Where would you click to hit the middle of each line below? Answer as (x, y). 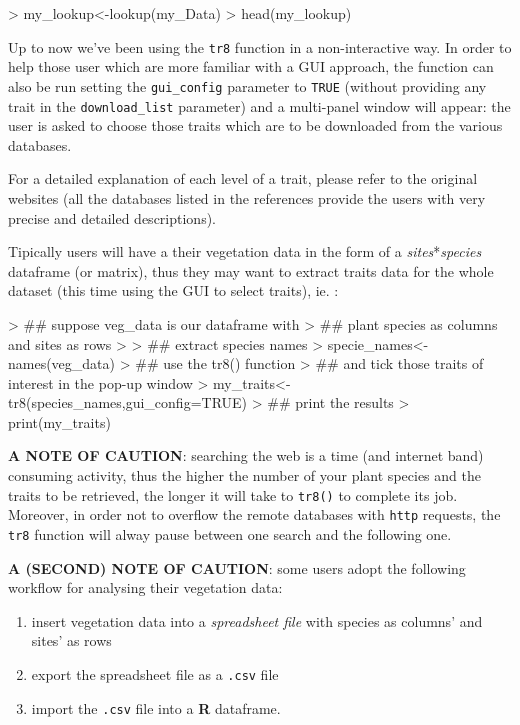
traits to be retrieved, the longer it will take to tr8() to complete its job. (233, 494)
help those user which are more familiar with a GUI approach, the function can (251, 66)
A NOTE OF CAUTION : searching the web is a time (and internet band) (246, 455)
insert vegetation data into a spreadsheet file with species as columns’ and (257, 620)
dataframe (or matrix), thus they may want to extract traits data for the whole (251, 270)
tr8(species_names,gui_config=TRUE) (128, 402)
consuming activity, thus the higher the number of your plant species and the (244, 475)
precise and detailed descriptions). (112, 217)
